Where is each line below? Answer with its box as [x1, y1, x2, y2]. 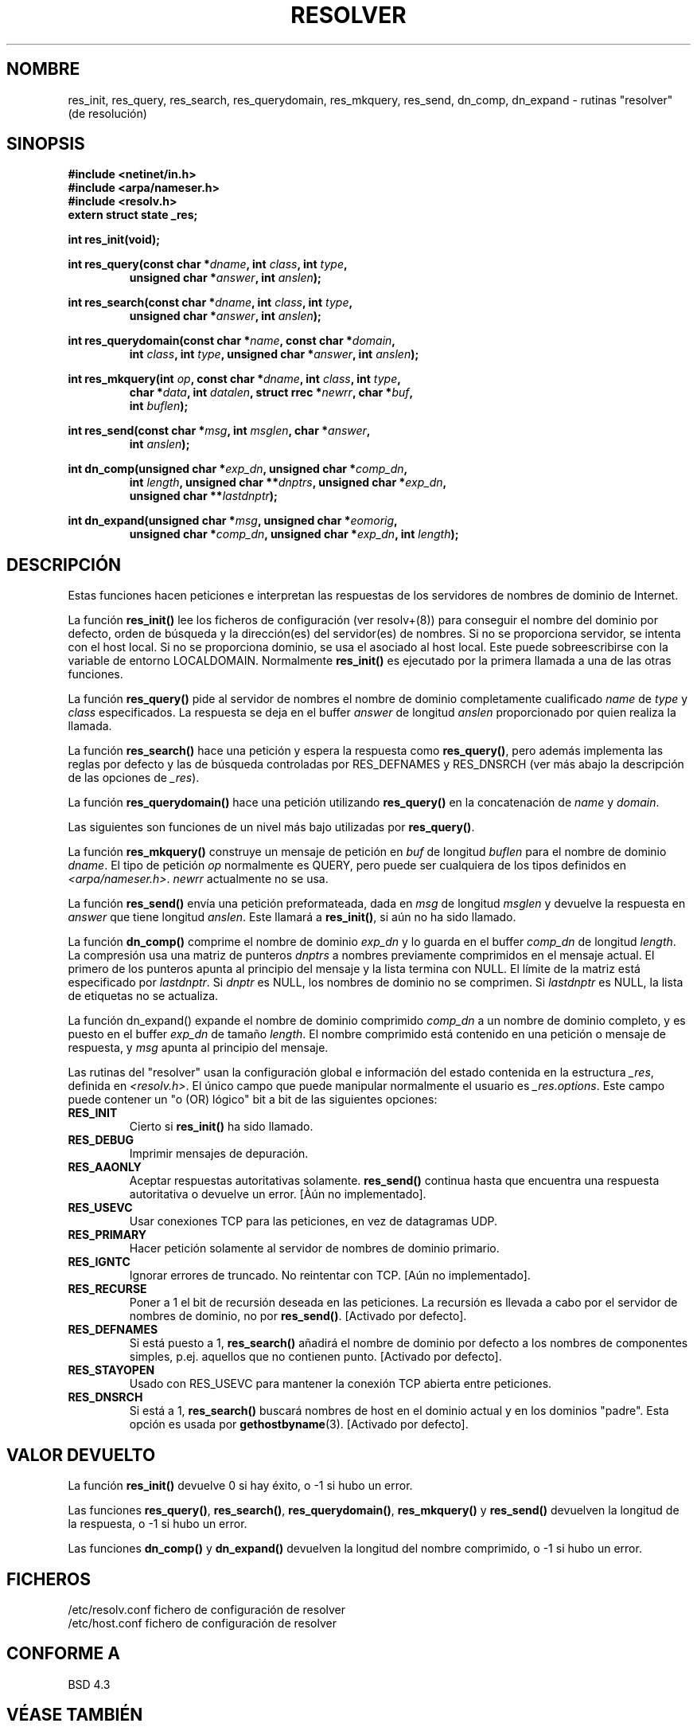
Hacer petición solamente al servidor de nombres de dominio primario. [129, 1241, 500, 1256]
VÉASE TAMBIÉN [6, 1705, 143, 1725]
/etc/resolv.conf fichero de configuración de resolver [68, 1602, 346, 1616]
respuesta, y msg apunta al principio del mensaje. [68, 1041, 329, 1055]
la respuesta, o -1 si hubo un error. [68, 1517, 247, 1531]
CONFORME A [6, 1643, 120, 1664]
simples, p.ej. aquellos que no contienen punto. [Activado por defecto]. [129, 1350, 502, 1364]
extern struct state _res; [68, 208, 198, 222]
